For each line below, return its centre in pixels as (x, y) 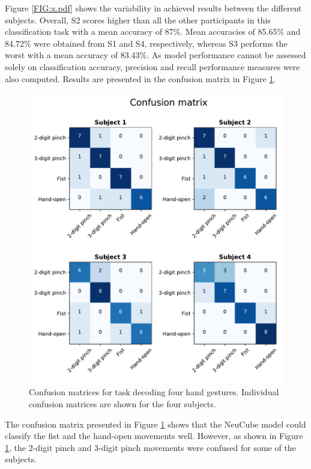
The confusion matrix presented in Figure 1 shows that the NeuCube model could (155, 424)
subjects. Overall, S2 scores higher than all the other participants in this (138, 19)
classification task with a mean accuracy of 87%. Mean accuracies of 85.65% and (153, 31)
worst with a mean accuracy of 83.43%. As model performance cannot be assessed (155, 55)
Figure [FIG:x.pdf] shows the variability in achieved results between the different (153, 8)
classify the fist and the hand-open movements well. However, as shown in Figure (154, 436)
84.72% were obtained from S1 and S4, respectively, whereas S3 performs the (146, 43)
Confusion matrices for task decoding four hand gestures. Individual (154, 392)
